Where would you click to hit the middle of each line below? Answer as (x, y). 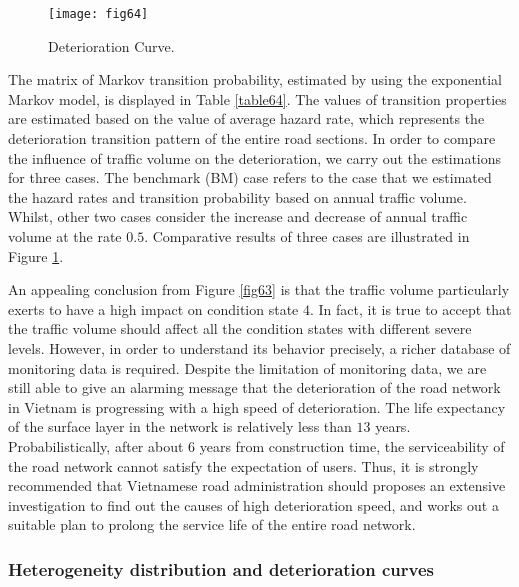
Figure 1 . (36, 255)
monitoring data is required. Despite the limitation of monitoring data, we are (247, 367)
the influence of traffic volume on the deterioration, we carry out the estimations (255, 157)
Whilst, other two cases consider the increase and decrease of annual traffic (238, 216)
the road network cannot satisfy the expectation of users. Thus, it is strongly (243, 465)
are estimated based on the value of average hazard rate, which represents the (246, 118)
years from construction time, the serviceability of (352, 445)
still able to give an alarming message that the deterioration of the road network (254, 387)
